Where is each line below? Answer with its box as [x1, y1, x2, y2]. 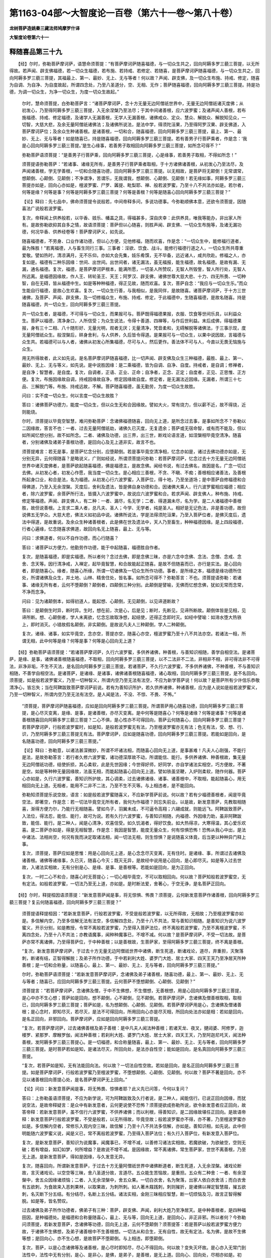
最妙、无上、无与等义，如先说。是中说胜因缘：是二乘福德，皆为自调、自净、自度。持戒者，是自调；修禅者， [22, 362, 246, 368]
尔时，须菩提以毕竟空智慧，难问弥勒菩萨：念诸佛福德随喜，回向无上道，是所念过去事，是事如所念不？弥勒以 [22, 418, 246, 424]
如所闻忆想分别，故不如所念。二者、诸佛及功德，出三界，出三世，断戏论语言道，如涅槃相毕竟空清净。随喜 [22, 432, 242, 438]
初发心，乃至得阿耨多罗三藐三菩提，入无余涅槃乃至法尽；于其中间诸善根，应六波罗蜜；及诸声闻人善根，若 [22, 107, 242, 113]
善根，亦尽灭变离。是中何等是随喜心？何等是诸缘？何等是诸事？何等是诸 [96, 710, 246, 716]
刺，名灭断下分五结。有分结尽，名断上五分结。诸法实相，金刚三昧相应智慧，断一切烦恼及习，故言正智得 [22, 1191, 237, 1197]
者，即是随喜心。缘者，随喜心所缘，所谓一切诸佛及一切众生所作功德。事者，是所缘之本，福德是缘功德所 [22, 568, 237, 574]
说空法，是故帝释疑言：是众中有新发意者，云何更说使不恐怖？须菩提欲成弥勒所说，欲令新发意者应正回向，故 [22, 1102, 246, 1108]
